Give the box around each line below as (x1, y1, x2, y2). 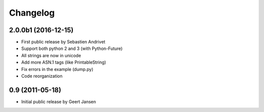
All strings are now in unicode (21, 52, 81, 58)
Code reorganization (21, 73, 63, 79)
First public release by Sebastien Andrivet (21, 39, 106, 45)
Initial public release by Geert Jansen (21, 98, 96, 105)
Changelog (9, 7, 55, 18)
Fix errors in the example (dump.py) (21, 66, 94, 72)
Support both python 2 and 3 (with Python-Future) (21, 45, 123, 51)
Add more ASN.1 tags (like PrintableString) (21, 59, 106, 66)
